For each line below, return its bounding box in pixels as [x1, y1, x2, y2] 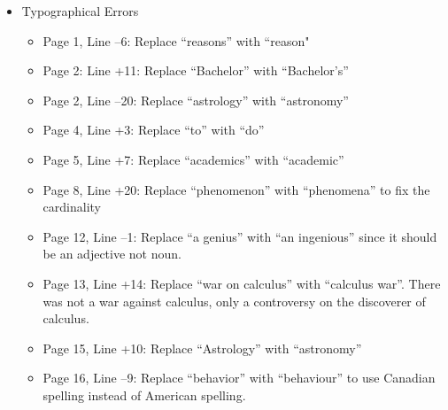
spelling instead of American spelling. [42, 385, 246, 404]
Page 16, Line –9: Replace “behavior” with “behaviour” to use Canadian [42, 368, 436, 387]
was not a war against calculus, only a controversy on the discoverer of [42, 291, 426, 310]
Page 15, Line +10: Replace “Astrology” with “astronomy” [42, 338, 362, 357]
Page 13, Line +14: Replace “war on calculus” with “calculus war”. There [42, 274, 441, 292]
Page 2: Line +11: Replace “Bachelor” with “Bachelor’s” [42, 61, 349, 80]
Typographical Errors [21, 2, 139, 19]
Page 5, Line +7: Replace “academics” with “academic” [42, 150, 344, 168]
